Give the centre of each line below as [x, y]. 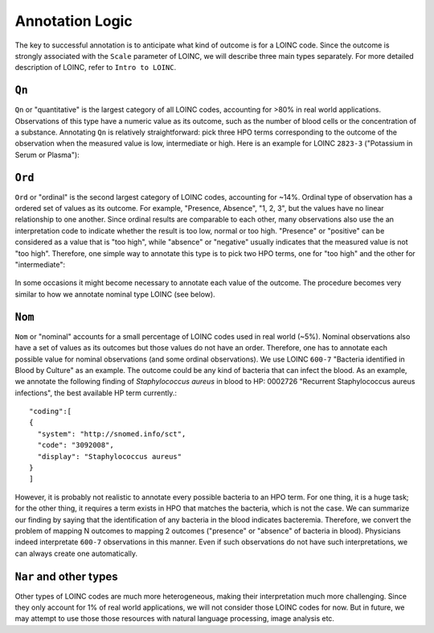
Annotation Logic [74, 21]
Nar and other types [66, 576]
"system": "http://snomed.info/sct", [112, 434]
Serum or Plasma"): [47, 155]
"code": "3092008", [76, 445]
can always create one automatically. [76, 553]
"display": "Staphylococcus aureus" [110, 456]
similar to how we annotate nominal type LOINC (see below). [115, 294]
